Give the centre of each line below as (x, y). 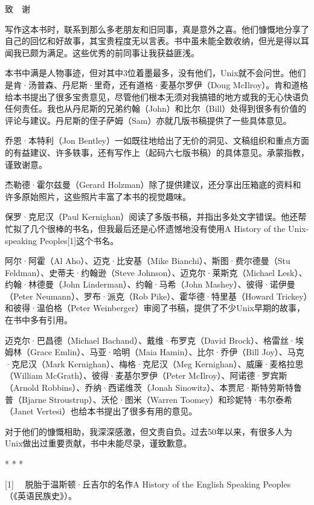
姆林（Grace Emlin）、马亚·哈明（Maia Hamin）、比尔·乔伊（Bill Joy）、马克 (155, 352)
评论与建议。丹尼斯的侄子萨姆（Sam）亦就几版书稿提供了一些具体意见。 (148, 120)
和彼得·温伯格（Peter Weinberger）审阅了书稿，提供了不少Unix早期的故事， (155, 308)
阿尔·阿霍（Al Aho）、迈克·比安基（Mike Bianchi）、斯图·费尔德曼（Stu (148, 261)
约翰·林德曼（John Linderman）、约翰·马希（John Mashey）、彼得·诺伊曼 (150, 284)
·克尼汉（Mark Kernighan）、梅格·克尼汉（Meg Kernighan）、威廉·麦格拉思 (154, 363)
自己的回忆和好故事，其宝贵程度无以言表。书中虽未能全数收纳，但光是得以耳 (157, 41)
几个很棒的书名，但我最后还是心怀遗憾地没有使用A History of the (158, 228)
